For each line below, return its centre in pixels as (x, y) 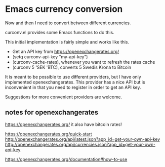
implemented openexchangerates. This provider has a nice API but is (75, 82)
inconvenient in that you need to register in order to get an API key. (73, 87)
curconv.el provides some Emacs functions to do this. (60, 32)
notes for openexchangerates (52, 112)
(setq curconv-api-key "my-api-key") (50, 57)
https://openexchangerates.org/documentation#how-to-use (66, 159)
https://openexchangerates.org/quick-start (49, 134)
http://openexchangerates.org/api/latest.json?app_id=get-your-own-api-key (83, 139)
